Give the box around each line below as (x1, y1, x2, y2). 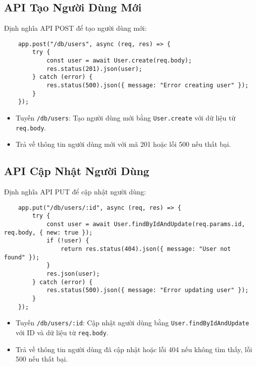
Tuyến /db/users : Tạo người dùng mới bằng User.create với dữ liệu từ (15, 113, 236, 123)
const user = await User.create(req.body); (46, 57, 192, 64)
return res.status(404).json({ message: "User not (60, 245, 231, 253)
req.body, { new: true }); (4, 229, 93, 236)
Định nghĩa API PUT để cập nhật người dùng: (4, 186, 146, 197)
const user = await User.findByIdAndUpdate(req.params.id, (46, 221, 245, 228)
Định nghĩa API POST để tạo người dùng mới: (4, 23, 147, 33)
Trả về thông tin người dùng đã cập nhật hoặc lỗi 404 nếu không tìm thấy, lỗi (15, 344, 253, 354)
